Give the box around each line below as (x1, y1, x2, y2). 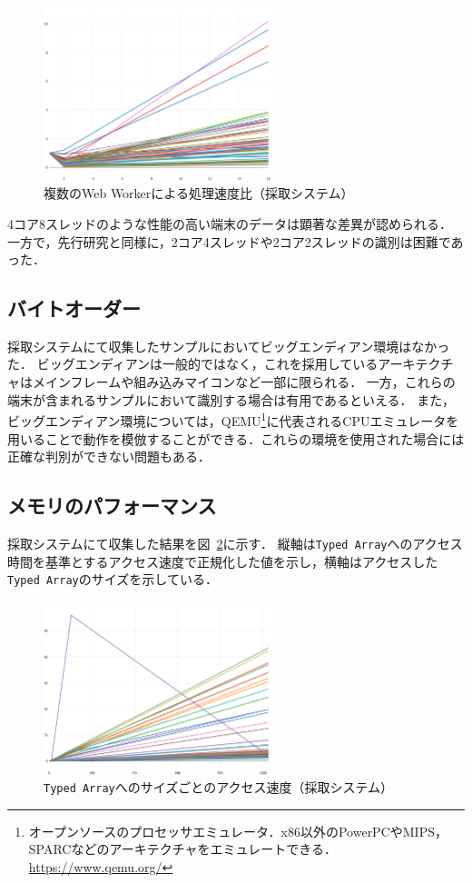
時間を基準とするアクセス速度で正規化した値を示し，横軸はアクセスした (7, 551, 438, 570)
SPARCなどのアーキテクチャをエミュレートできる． (28, 839, 337, 858)
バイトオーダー (7, 294, 141, 322)
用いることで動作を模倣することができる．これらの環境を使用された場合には (7, 429, 465, 448)
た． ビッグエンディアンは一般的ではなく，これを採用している (7, 354, 379, 373)
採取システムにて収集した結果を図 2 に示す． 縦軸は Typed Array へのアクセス (7, 533, 463, 552)
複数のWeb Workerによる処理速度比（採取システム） (44, 184, 354, 203)
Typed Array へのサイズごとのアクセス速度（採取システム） (44, 778, 394, 797)
